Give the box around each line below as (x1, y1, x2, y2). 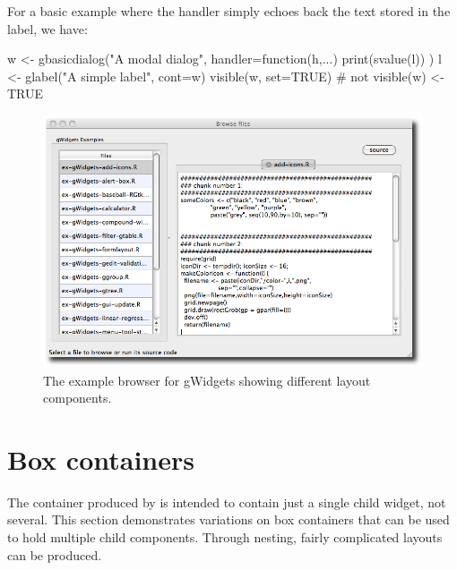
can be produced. (7, 545, 102, 564)
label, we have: (7, 19, 88, 38)
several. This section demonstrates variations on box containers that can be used (7, 510, 450, 529)
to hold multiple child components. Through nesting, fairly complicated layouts (7, 528, 443, 547)
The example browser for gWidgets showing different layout (43, 370, 371, 389)
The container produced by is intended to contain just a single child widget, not (7, 492, 446, 511)
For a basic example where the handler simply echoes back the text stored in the (7, 2, 451, 20)
